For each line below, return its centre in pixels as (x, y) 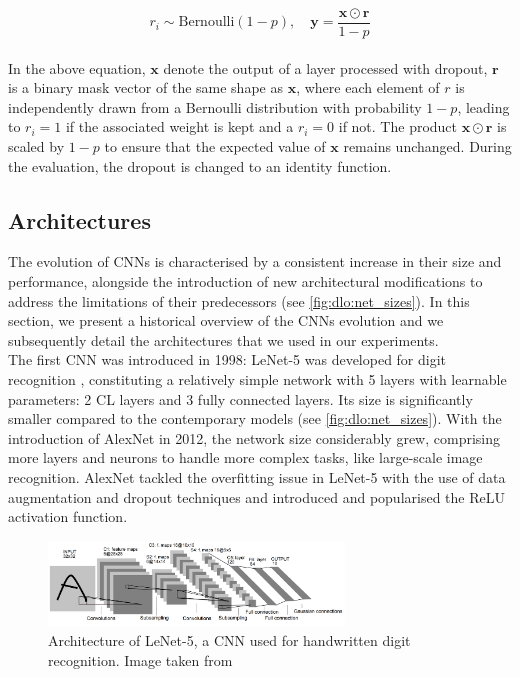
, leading (483, 106)
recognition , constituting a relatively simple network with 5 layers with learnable (257, 378)
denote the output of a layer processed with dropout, (325, 67)
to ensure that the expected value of (215, 146)
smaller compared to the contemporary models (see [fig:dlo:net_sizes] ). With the (255, 418)
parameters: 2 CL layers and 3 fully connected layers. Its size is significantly (240, 398)
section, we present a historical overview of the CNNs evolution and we (226, 320)
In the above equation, (77, 67)
